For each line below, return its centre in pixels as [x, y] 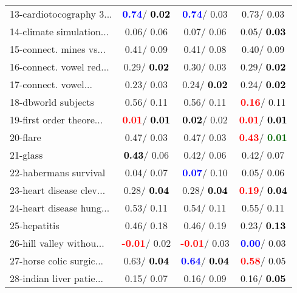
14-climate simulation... [60, 31]
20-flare [26, 137]
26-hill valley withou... [57, 243]
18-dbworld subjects [52, 102]
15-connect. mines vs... [58, 49]
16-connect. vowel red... [60, 67]
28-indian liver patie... [56, 278]
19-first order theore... [56, 119]
